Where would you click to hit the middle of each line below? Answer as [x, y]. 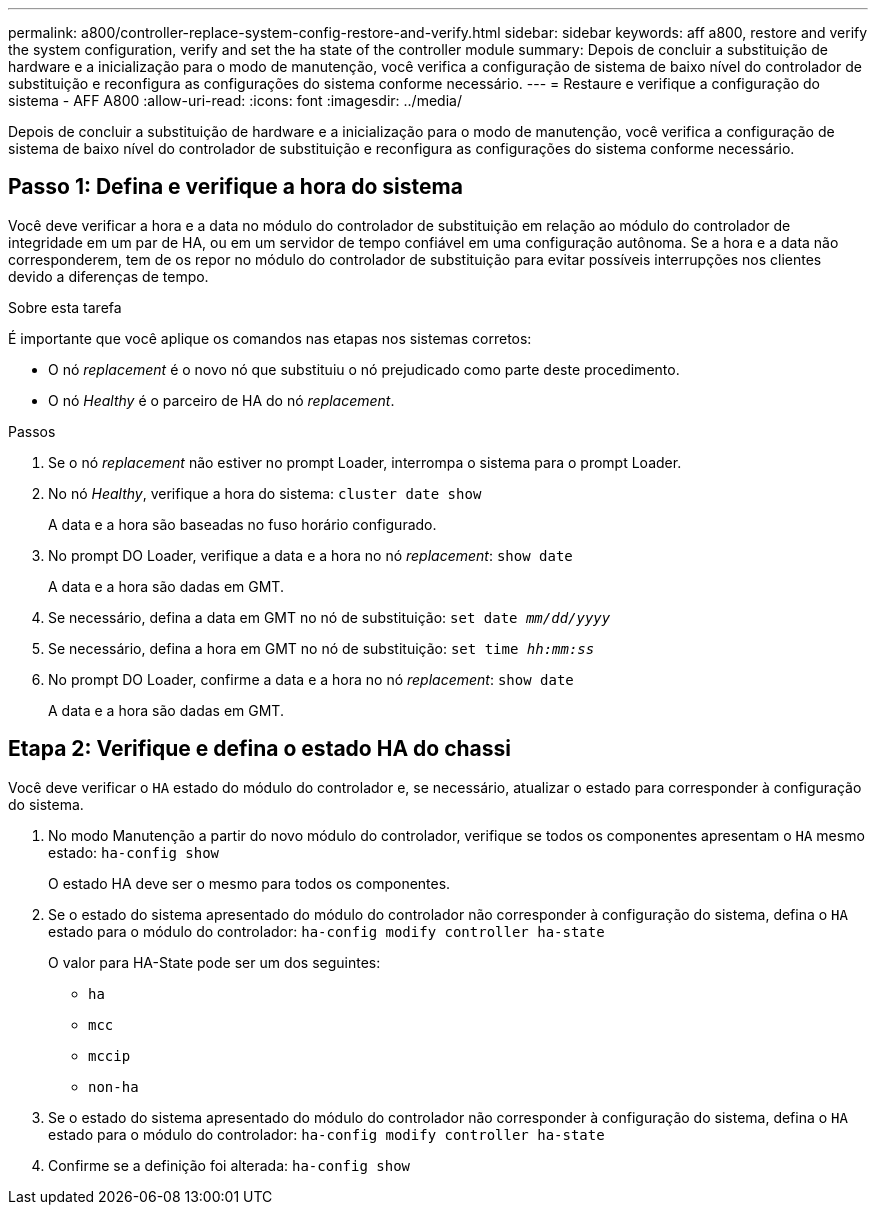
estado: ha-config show [134, 852]
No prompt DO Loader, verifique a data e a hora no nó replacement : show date [310, 555]
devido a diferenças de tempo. [108, 276]
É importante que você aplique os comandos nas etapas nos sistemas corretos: [270, 338]
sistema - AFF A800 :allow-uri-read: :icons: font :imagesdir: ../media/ [235, 100]
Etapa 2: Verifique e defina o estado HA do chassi [259, 749]
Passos [32, 431]
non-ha [113, 1086]
